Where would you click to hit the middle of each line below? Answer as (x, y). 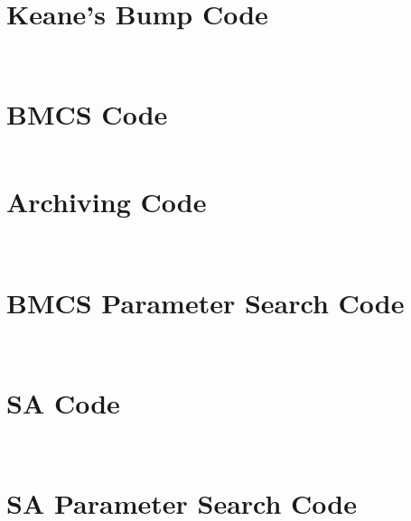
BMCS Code (87, 114)
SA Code (63, 402)
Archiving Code (107, 202)
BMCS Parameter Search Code (205, 302)
